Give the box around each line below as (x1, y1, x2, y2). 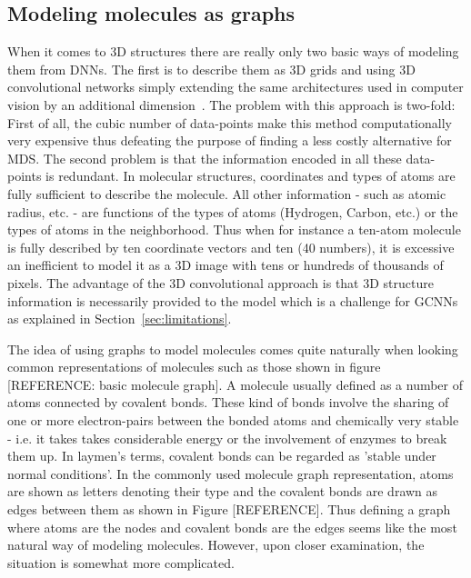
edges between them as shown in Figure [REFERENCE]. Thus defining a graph (7, 500, 451, 519)
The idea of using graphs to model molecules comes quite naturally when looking (7, 339, 458, 358)
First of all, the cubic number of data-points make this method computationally (7, 113, 452, 132)
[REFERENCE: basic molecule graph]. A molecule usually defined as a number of (7, 374, 464, 394)
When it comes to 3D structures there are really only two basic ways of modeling (7, 42, 459, 61)
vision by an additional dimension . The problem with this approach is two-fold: (7, 95, 456, 114)
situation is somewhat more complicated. (7, 553, 235, 572)
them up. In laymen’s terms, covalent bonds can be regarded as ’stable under (7, 446, 436, 465)
